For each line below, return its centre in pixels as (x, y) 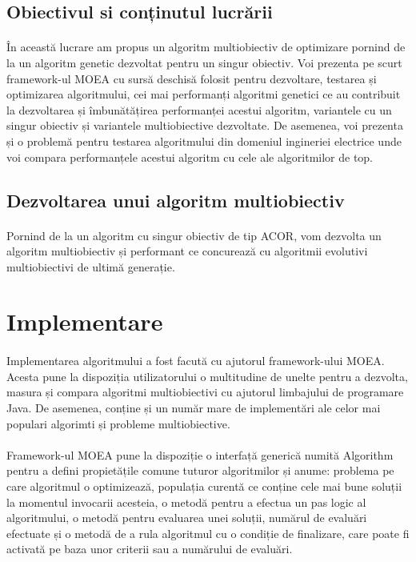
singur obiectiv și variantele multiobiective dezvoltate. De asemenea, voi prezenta (205, 125)
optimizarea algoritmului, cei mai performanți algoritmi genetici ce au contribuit (204, 94)
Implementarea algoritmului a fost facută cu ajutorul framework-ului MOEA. (196, 361)
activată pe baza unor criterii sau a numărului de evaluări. (150, 549)
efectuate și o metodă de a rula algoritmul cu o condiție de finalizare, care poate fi (208, 533)
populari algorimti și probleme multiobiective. (118, 423)
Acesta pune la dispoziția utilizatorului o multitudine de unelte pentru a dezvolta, (207, 376)
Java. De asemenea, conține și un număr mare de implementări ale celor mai (194, 408)
